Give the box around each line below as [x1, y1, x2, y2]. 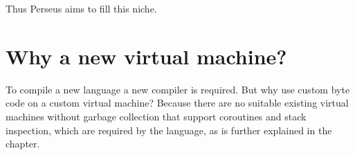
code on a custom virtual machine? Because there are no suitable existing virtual [6, 95, 349, 110]
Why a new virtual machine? [6, 42, 287, 70]
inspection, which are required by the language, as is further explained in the [6, 122, 332, 137]
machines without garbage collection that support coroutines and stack [6, 109, 307, 123]
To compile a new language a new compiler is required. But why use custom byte [6, 82, 350, 96]
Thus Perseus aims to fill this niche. [6, 1, 157, 15]
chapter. [6, 136, 40, 151]
